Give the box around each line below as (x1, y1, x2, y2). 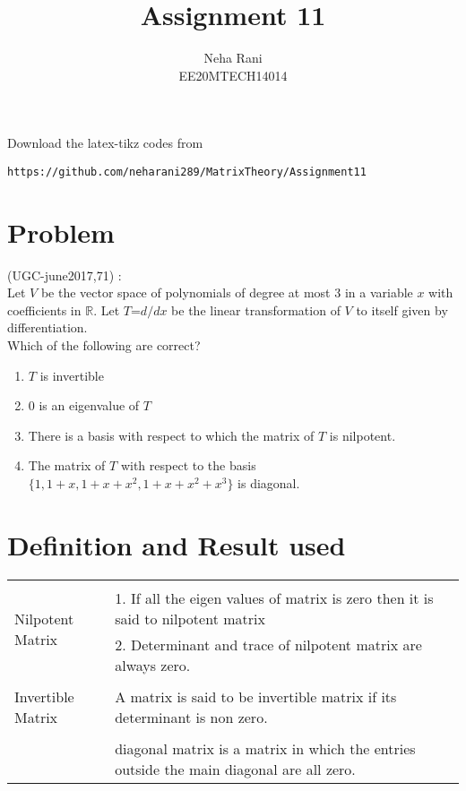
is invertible (39, 365, 104, 384)
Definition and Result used (7, 526, 346, 563)
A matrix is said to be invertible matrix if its (115, 685, 397, 707)
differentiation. (7, 318, 88, 337)
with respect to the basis (120, 456, 256, 475)
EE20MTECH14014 (178, 65, 288, 84)
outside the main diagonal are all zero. (115, 758, 356, 779)
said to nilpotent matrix (115, 607, 265, 629)
